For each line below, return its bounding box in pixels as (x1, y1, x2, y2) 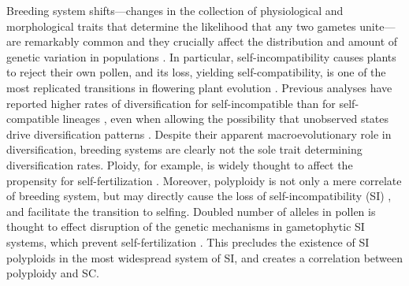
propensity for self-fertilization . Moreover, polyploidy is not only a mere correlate (6, 172, 402, 188)
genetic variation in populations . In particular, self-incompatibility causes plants (6, 48, 396, 65)
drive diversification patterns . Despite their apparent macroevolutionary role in (6, 125, 392, 142)
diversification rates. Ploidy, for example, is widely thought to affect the (6, 156, 353, 173)
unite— (359, 17, 396, 34)
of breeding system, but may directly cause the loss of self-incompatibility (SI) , (6, 188, 392, 204)
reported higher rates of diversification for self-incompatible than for (6, 95, 336, 111)
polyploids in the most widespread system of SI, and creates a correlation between (6, 249, 403, 266)
